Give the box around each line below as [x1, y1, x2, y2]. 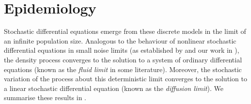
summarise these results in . [4, 92, 86, 103]
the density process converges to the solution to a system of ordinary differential [4, 54, 242, 64]
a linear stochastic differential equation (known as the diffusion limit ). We [4, 83, 223, 93]
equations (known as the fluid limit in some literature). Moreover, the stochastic [4, 64, 242, 74]
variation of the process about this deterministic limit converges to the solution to [4, 74, 247, 84]
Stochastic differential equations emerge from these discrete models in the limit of [4, 26, 246, 36]
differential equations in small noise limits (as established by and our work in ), [4, 45, 239, 55]
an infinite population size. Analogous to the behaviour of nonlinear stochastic [4, 35, 236, 45]
